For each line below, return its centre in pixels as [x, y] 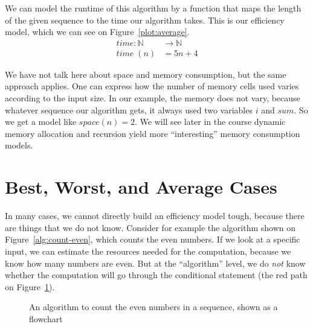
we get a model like [41, 122]
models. [19, 145]
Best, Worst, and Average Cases [141, 187]
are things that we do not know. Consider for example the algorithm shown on [150, 227]
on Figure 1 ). [30, 286]
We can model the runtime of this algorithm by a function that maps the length [153, 8]
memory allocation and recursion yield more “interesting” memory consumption [153, 133]
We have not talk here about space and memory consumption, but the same [146, 74]
